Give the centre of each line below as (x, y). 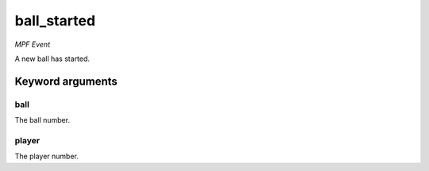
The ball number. (43, 120)
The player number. (46, 156)
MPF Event (33, 44)
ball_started (55, 21)
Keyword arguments (66, 81)
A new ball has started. (52, 59)
